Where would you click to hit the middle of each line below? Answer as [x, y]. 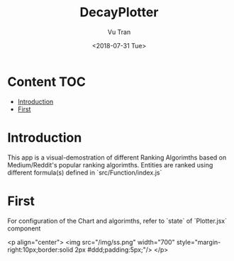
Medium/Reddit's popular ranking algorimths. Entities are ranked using [110, 165]
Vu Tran [119, 32]
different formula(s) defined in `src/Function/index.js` [85, 172]
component [24, 228]
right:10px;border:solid [40, 250]
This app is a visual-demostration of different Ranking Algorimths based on [117, 157]
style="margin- [199, 242]
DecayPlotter [119, 12]
